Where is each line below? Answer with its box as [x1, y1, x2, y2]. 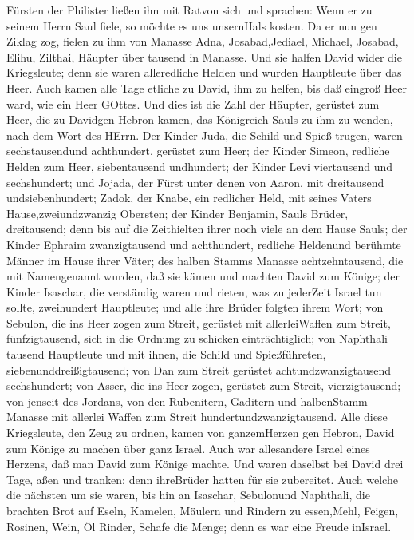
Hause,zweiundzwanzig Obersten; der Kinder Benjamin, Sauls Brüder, [6, 204, 349, 221]
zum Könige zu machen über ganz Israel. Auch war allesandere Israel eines [6, 439, 370, 456]
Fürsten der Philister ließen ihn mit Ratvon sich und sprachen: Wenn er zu [6, 2, 373, 18]
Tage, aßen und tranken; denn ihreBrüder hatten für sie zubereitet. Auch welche [6, 471, 398, 487]
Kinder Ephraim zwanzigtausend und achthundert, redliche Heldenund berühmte [6, 236, 401, 252]
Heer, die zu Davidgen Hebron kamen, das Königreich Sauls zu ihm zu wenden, [6, 111, 393, 128]
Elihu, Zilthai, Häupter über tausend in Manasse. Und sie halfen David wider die [6, 48, 402, 65]
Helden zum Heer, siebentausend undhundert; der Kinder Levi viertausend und [6, 157, 393, 174]
